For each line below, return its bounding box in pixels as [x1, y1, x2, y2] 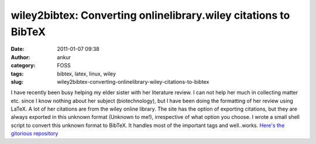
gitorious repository [11, 130, 59, 137]
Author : [11, 53, 30, 61]
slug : [11, 78, 23, 85]
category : [11, 62, 36, 69]
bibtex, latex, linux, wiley [57, 70, 116, 77]
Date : [11, 46, 25, 53]
